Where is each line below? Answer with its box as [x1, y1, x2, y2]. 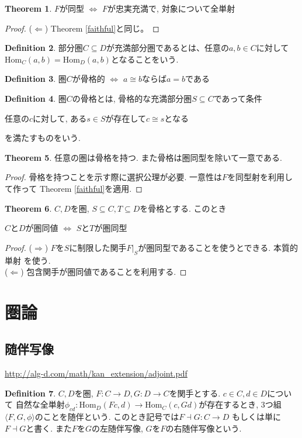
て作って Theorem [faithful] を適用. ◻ [5, 182, 143, 194]
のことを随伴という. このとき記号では [34, 411, 179, 423]
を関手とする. [169, 387, 221, 399]
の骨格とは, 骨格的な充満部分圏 [72, 92, 192, 104]
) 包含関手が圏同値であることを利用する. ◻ [20, 265, 187, 278]
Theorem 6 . [5, 202, 52, 214]
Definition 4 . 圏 [5, 92, 67, 104]
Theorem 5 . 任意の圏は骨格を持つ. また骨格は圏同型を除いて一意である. [5, 151, 282, 163]
